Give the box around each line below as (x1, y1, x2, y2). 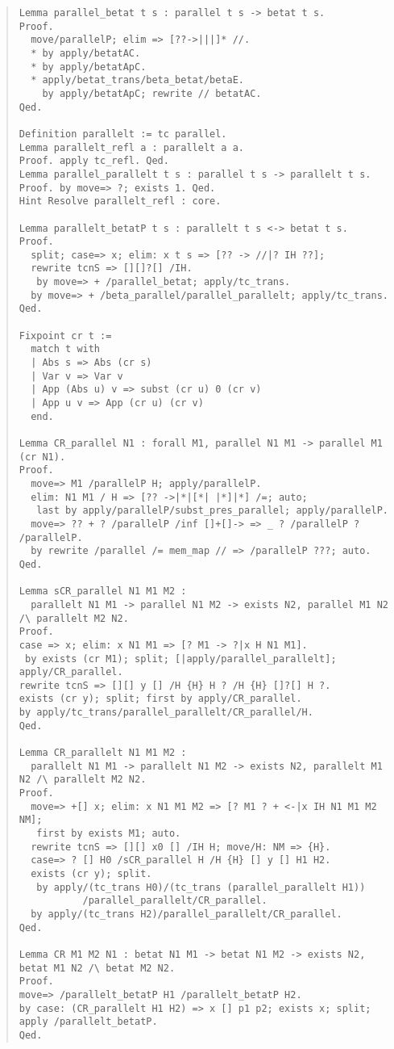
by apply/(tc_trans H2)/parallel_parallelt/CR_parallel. (31, 908, 342, 920)
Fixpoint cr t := (19, 329, 112, 342)
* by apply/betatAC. (31, 47, 141, 59)
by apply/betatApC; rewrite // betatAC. (42, 87, 262, 99)
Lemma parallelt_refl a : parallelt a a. (19, 141, 244, 153)
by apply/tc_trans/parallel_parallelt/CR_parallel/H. (19, 707, 313, 719)
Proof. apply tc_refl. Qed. (19, 155, 169, 167)
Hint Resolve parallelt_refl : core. (19, 195, 222, 208)
